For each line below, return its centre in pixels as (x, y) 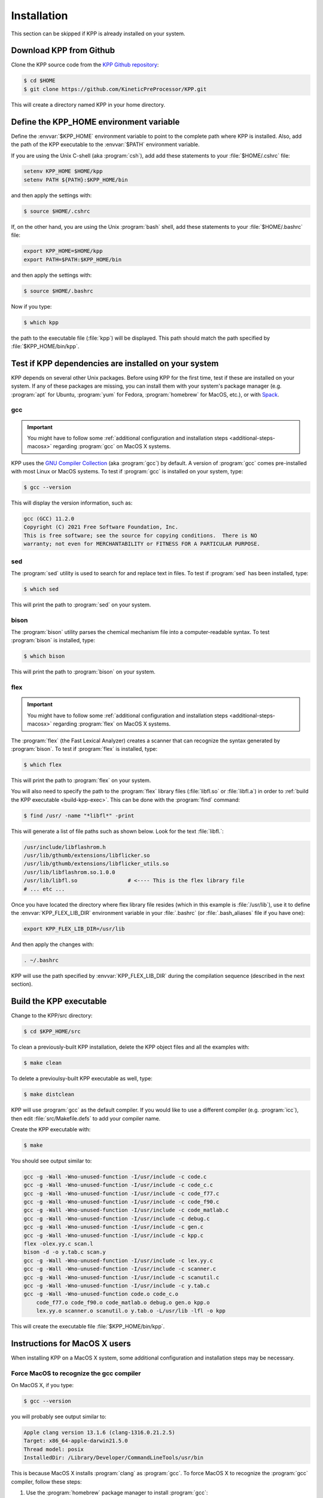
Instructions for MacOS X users (71, 1343)
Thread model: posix (54, 1449)
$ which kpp (41, 322)
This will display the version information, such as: (72, 503)
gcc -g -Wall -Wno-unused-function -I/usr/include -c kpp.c (114, 1235)
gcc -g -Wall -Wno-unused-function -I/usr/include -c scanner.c (120, 1269)
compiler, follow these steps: (46, 1482)
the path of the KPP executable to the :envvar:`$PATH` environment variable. (105, 144)
